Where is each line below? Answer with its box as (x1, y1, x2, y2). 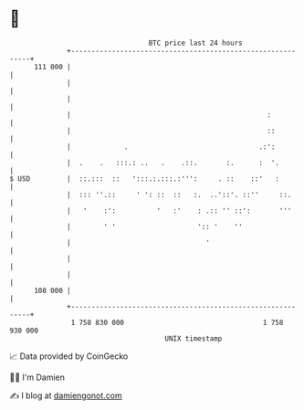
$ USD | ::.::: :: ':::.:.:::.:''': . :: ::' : (9, 173, 280, 184)
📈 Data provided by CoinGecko (9, 351, 129, 362)
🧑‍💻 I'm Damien (9, 372, 66, 383)
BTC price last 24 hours (148, 38, 244, 47)
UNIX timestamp (164, 333, 223, 343)
